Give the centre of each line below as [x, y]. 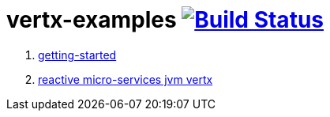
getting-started [77, 55]
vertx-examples [92, 20]
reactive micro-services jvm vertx [126, 79]
